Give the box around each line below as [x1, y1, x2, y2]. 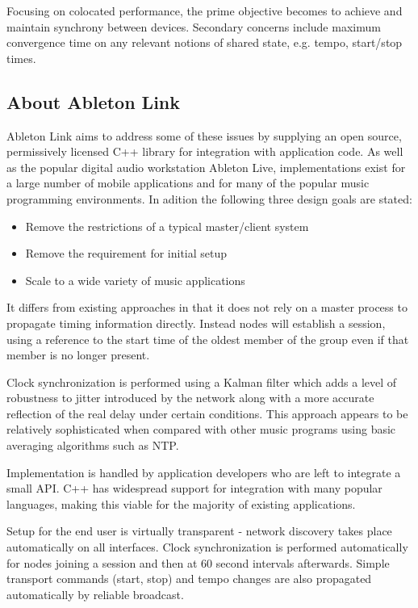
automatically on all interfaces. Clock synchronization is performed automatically [6, 539, 408, 556]
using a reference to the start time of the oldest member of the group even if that [6, 330, 409, 347]
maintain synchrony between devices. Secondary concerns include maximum [6, 18, 381, 35]
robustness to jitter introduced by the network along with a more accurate [6, 389, 374, 406]
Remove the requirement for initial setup [25, 245, 228, 262]
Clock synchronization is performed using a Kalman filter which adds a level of [6, 373, 397, 390]
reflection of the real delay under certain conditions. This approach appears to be [6, 405, 408, 421]
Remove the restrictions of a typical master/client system [25, 217, 309, 234]
